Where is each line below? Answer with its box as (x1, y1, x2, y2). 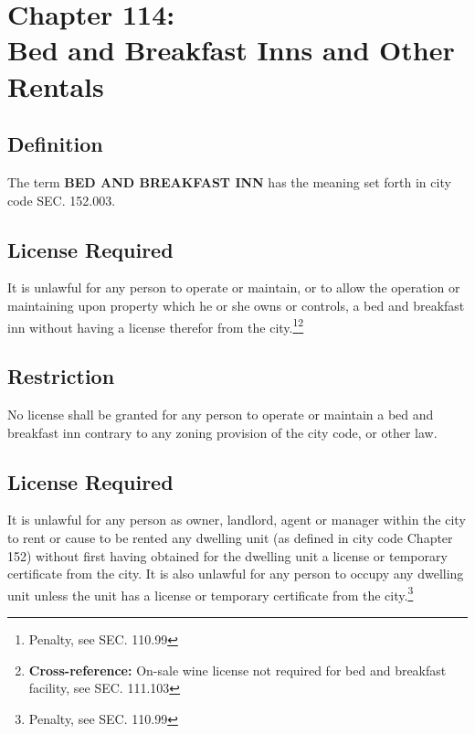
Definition (7, 130, 103, 158)
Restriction (7, 362, 115, 390)
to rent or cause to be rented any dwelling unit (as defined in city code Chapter (7, 527, 453, 547)
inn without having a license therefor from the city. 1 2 (7, 314, 304, 336)
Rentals (7, 67, 104, 104)
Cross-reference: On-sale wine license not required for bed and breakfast (28, 660, 447, 679)
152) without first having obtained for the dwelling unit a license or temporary (7, 546, 448, 565)
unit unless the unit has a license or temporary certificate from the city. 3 (7, 582, 414, 604)
